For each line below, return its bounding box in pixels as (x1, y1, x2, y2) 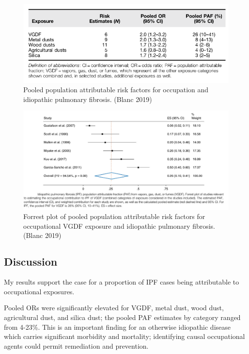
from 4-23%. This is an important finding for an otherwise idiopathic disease (4, 321, 231, 332)
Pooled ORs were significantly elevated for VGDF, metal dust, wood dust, (4, 303, 224, 313)
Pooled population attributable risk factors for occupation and (23, 84, 209, 95)
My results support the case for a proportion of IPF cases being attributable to (4, 277, 239, 287)
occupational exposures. (4, 286, 75, 296)
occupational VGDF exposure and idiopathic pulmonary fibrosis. (23, 220, 216, 231)
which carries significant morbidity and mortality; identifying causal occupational (4, 331, 245, 341)
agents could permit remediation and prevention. (4, 340, 149, 351)
